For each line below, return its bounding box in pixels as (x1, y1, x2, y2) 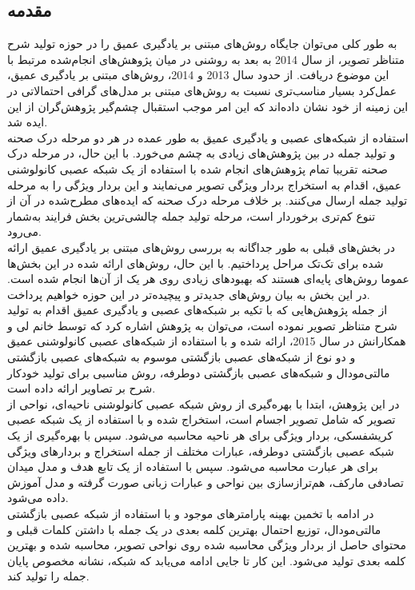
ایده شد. (7, 114, 48, 130)
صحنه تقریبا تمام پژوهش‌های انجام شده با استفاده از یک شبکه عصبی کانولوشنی (7, 160, 388, 177)
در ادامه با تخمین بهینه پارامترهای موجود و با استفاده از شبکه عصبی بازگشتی (7, 505, 374, 522)
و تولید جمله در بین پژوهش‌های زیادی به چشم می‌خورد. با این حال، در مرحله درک (7, 145, 396, 161)
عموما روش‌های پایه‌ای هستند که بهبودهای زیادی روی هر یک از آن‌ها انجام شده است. (7, 270, 409, 287)
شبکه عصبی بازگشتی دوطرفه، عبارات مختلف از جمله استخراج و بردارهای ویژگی (7, 442, 394, 459)
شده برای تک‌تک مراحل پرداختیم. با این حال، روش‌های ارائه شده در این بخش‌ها (7, 254, 384, 271)
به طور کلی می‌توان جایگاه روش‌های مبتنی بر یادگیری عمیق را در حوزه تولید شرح (7, 35, 397, 52)
